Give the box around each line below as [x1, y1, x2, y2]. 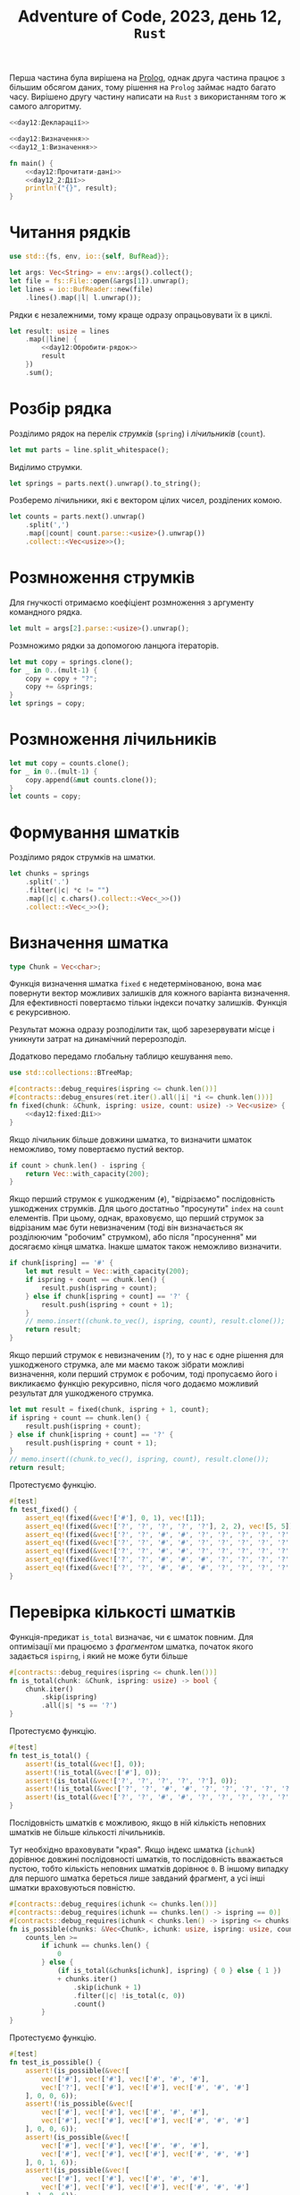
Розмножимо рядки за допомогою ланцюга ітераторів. [9, 640, 220, 651]
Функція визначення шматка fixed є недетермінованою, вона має [9, 978, 262, 989]
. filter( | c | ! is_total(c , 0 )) [72, 1991, 186, 2000]
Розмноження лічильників [9, 730, 217, 749]
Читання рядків [9, 222, 131, 243]
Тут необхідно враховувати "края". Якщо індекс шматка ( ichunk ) [9, 1844, 255, 1855]
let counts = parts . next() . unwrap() [9, 512, 146, 521]
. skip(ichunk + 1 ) [72, 1983, 142, 1992]
